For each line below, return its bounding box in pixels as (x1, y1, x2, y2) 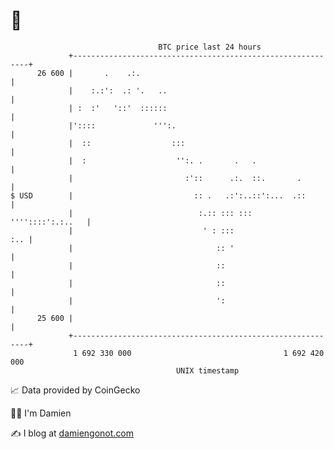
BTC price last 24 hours (158, 42, 262, 52)
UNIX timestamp (175, 365, 240, 376)
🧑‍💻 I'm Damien (10, 407, 72, 419)
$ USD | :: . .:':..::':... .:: (10, 190, 307, 201)
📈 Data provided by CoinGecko (10, 384, 141, 396)
